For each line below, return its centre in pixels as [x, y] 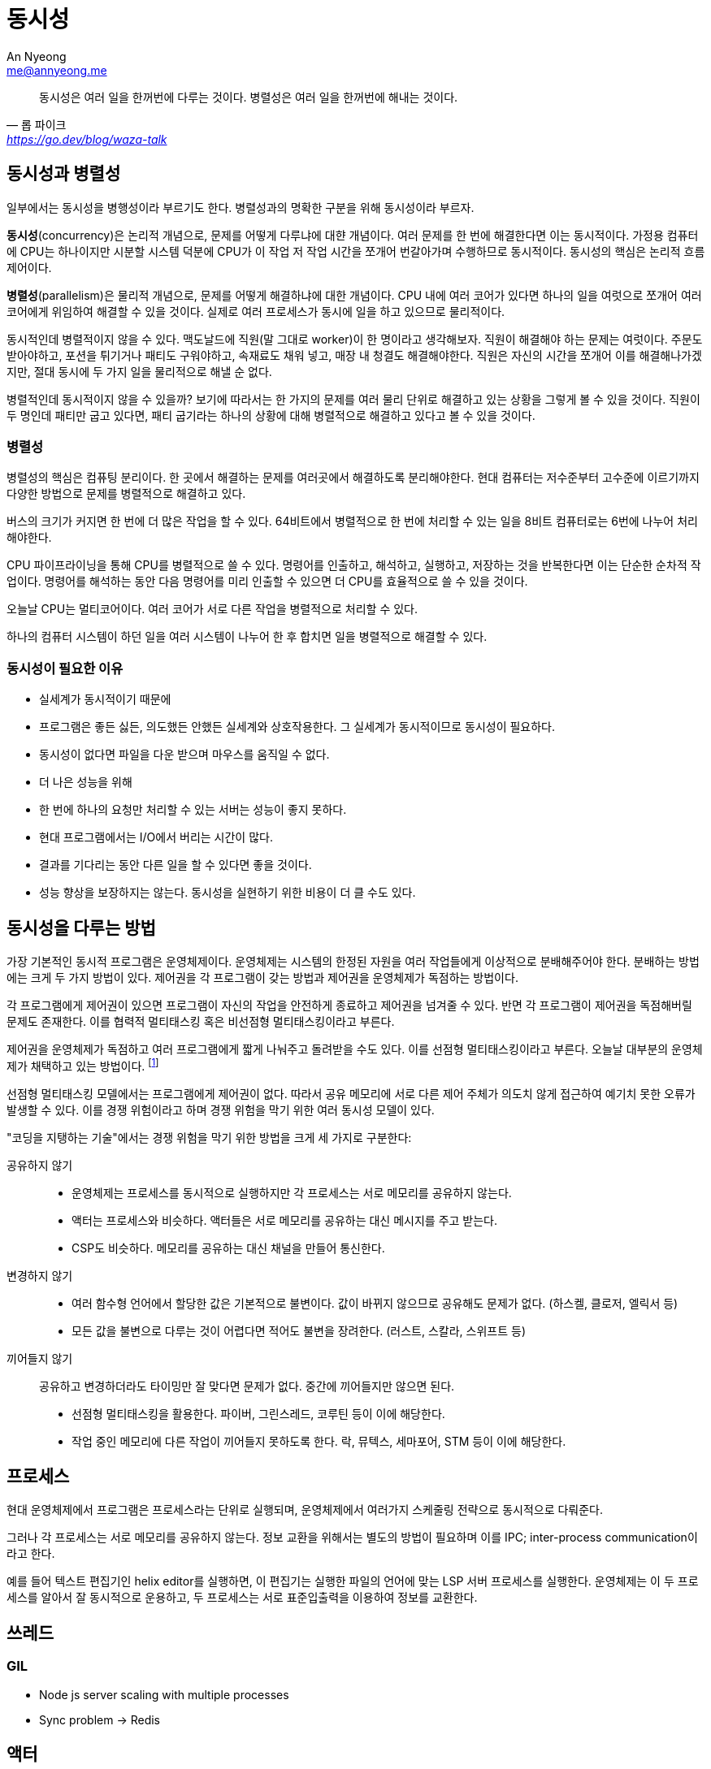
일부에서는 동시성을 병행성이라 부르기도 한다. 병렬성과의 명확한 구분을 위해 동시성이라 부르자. [241, 207]
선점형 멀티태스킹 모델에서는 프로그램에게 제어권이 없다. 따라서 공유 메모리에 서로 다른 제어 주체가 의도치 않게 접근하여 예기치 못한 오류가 [351, 1093]
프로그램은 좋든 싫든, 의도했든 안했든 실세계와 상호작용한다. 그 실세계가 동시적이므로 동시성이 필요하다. [297, 727]
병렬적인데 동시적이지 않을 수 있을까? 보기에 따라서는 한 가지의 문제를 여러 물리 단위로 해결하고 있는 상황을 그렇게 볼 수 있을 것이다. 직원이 [353, 399]
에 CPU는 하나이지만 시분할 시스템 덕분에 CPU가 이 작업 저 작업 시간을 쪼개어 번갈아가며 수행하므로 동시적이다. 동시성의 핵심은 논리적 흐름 [356, 251]
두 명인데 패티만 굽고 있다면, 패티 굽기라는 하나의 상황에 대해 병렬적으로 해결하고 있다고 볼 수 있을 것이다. [271, 415]
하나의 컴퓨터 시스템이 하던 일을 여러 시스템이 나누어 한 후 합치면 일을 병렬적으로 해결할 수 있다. [247, 637]
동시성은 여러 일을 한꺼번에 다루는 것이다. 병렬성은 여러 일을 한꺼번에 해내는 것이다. [249, 97]
